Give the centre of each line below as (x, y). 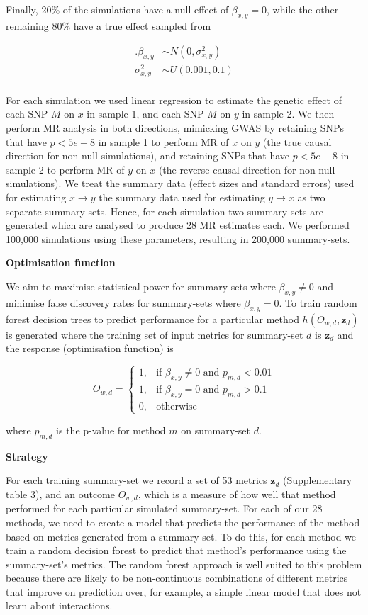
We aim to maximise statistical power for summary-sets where (141, 286)
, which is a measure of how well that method (237, 493)
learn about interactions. (59, 605)
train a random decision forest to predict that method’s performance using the (176, 550)
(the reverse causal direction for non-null (247, 169)
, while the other (303, 9)
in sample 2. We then (288, 114)
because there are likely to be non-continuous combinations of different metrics (177, 578)
